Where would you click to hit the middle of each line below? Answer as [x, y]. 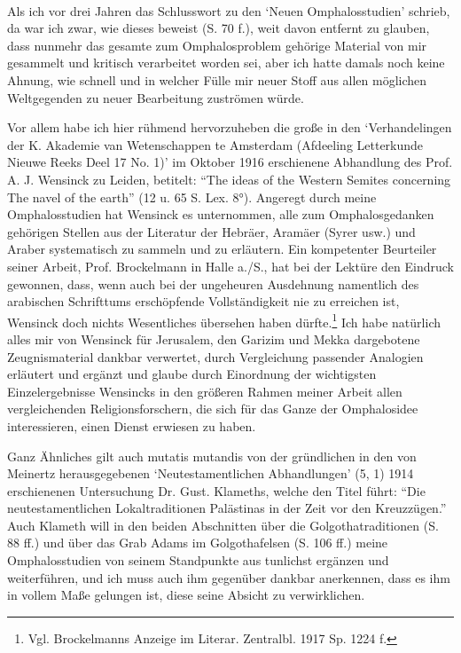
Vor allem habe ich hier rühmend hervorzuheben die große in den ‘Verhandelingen [230, 127]
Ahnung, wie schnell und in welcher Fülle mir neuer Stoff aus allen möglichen [217, 79]
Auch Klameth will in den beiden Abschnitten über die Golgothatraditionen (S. [223, 525]
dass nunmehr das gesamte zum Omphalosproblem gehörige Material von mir [217, 45]
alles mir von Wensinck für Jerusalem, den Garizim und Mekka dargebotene [214, 338]
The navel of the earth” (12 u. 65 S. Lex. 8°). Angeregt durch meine [192, 197]
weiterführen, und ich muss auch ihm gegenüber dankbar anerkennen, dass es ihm [229, 577]
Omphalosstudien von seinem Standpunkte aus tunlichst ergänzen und [198, 560]
